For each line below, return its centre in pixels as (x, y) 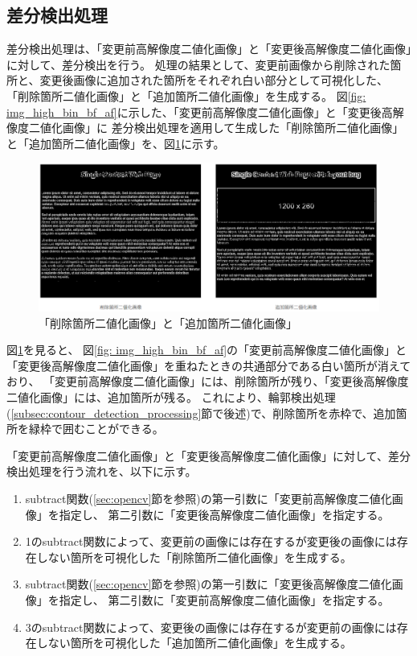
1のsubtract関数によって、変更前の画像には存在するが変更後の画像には (211, 541)
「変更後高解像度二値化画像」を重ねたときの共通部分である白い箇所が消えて (209, 365)
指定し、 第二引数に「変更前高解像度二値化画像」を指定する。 (224, 599)
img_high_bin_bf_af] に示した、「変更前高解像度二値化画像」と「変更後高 (200, 111)
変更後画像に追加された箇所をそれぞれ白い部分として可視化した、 (214, 80)
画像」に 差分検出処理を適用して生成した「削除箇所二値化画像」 (233, 128)
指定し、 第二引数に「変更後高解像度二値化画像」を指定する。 (224, 514)
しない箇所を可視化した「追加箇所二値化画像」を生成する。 (194, 643)
